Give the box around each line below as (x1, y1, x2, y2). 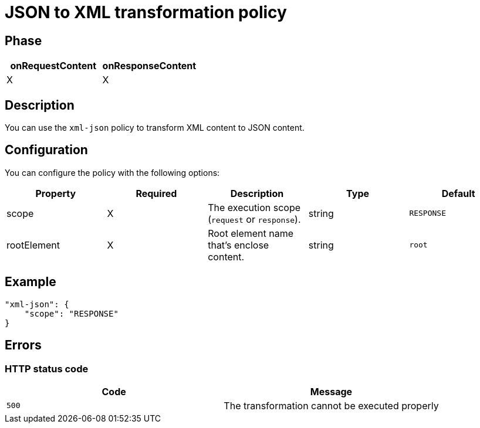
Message (310, 385, 353, 398)
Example (5, 274, 56, 290)
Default (441, 187, 475, 199)
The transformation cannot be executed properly (224, 399, 439, 412)
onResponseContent (102, 60, 197, 72)
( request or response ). (208, 213, 301, 225)
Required (136, 187, 177, 199)
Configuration (5, 142, 88, 158)
